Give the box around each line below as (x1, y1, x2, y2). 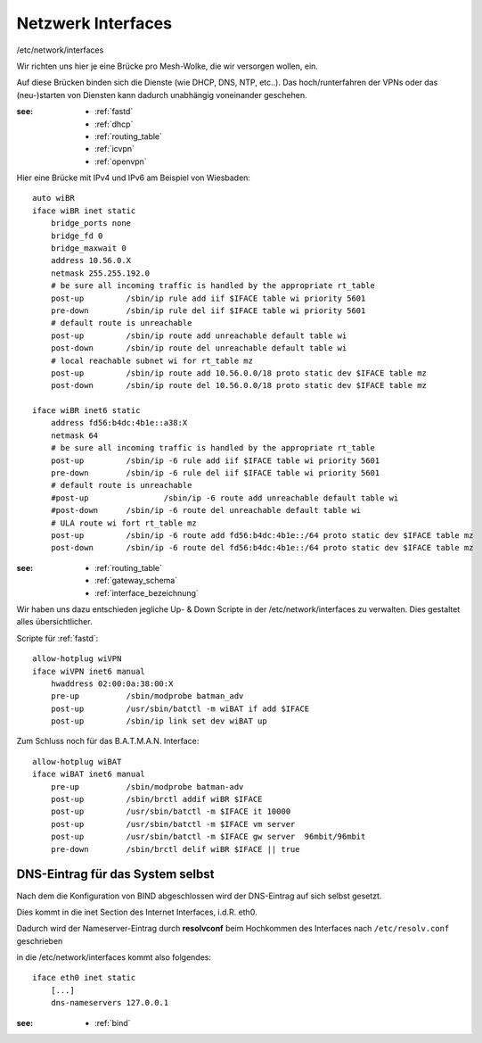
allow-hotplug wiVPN (32, 654, 122, 664)
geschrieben (16, 935, 63, 946)
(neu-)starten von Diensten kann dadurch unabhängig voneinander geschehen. (16, 89, 307, 100)
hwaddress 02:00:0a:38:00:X (50, 678, 174, 689)
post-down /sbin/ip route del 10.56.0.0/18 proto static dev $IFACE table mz (50, 380, 428, 391)
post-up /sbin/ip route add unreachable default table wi (50, 330, 347, 341)
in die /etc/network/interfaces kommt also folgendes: (16, 952, 211, 963)
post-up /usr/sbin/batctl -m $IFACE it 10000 (50, 807, 291, 816)
